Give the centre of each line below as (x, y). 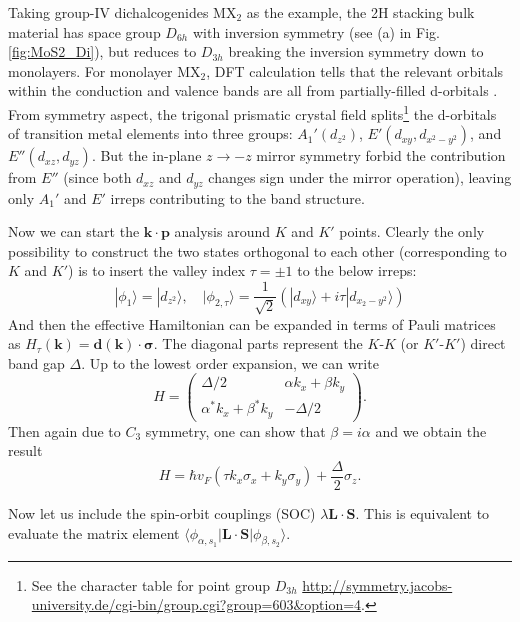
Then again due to (64, 430)
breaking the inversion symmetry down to (356, 51)
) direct (483, 343)
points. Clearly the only (412, 231)
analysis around (222, 231)
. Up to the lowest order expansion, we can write (230, 362)
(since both (97, 177)
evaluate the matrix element (94, 532)
